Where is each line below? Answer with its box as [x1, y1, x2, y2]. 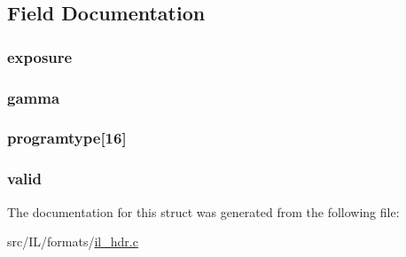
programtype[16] [7, 127, 127, 149]
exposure [7, 45, 73, 67]
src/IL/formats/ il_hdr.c [7, 232, 138, 251]
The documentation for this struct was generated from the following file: [7, 202, 400, 221]
